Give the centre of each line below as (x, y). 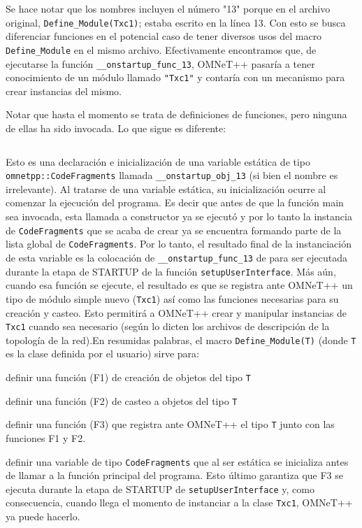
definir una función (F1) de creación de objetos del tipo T (128, 377)
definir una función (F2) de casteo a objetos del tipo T (122, 400)
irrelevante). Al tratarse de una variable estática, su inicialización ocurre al (166, 188)
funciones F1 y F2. (46, 437)
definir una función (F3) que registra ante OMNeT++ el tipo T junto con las (170, 424)
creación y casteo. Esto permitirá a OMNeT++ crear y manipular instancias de (176, 312)
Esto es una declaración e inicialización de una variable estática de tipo (158, 161)
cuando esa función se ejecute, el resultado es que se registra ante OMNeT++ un (179, 285)
